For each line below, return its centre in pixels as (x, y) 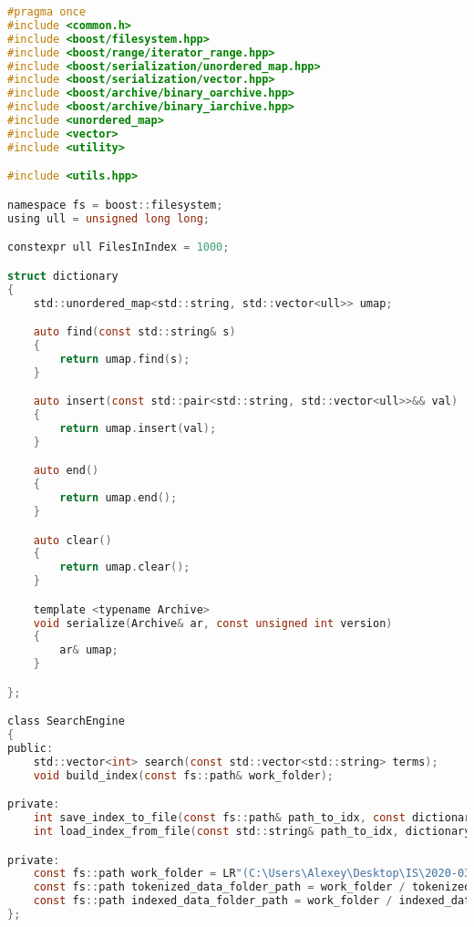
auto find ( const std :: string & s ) (134, 332)
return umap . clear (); (125, 567)
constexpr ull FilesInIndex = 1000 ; (118, 247)
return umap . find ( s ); (125, 359)
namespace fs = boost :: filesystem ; (115, 205)
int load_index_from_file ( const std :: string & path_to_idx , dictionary (252, 831)
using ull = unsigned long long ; (109, 218)
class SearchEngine (66, 721)
